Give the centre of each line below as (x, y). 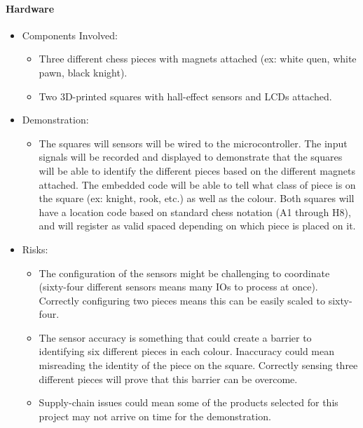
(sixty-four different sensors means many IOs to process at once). (178, 287)
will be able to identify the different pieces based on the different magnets (197, 170)
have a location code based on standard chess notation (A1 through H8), (195, 212)
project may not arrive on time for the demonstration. (155, 416)
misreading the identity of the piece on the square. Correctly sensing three (198, 365)
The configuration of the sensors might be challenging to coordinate (184, 273)
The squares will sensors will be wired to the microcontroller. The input (193, 143)
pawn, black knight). (83, 72)
